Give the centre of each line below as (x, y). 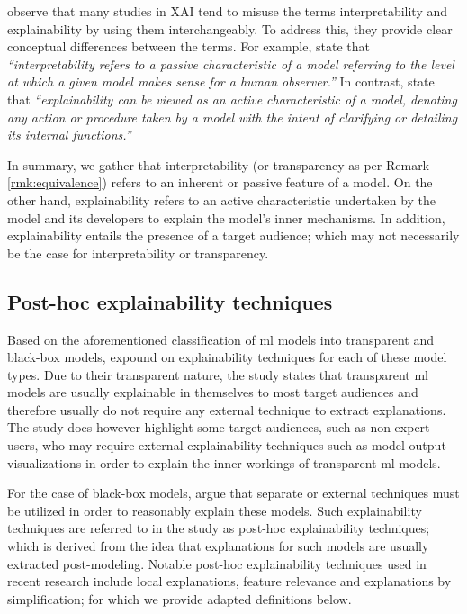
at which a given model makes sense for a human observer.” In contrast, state (221, 81)
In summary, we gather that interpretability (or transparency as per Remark (219, 164)
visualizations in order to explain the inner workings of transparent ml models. (224, 462)
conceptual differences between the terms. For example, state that (189, 46)
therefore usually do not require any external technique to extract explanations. (227, 409)
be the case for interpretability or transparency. (138, 253)
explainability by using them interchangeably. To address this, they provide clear (230, 28)
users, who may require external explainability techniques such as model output (227, 445)
